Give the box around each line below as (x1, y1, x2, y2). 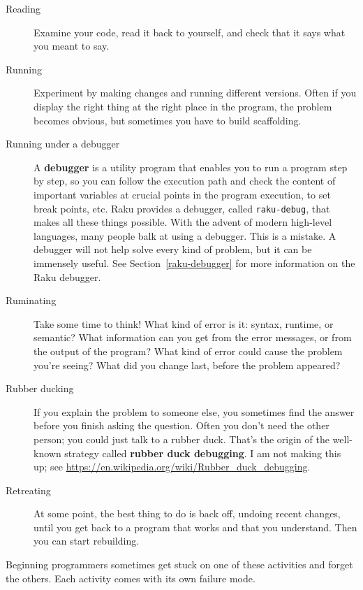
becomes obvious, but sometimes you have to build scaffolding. (34, 113, 302, 127)
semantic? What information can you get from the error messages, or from (34, 330, 352, 345)
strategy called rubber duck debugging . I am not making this (64, 445, 341, 460)
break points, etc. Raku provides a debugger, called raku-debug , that (34, 201, 330, 215)
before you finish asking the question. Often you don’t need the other (34, 418, 329, 433)
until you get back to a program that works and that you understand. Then (34, 519, 357, 534)
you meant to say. (34, 38, 110, 53)
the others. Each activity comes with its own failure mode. (6, 570, 255, 585)
